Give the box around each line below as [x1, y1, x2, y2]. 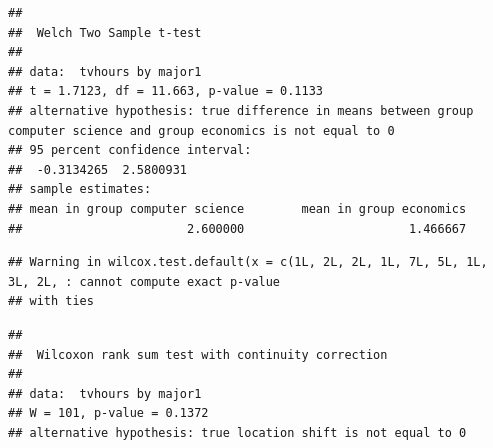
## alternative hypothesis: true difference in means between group [8, 103, 474, 118]
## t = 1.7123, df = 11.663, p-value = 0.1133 [8, 84, 323, 99]
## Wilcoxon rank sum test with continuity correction [8, 347, 388, 362]
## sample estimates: [8, 182, 152, 197]
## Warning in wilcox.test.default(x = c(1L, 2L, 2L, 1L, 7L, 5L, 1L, [8, 255, 488, 270]
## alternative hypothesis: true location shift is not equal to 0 [8, 425, 467, 440]
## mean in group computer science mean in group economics [8, 201, 467, 216]
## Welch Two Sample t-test [8, 25, 202, 40]
